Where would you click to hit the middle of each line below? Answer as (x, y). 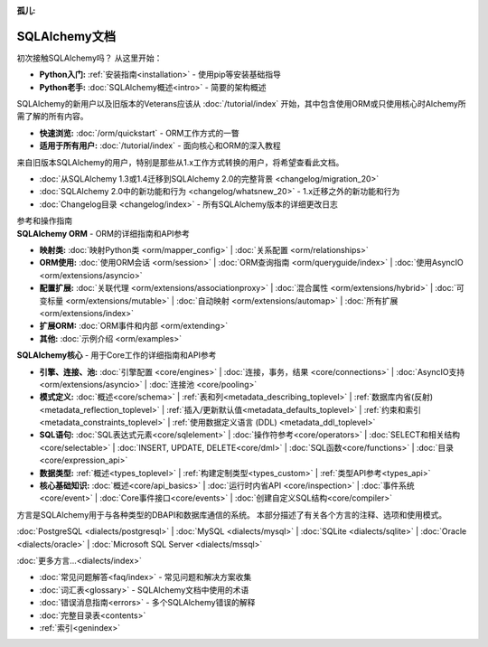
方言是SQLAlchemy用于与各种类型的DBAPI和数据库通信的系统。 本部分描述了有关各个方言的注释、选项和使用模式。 (232, 514)
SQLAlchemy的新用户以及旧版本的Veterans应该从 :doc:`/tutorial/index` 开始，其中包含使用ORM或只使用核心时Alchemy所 (241, 104)
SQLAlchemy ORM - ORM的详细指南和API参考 (103, 233)
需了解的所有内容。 (52, 117)
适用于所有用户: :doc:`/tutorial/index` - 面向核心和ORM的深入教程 (160, 145)
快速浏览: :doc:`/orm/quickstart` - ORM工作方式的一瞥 (139, 133)
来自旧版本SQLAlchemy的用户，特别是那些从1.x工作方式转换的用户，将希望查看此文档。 (180, 162)
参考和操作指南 (44, 220)
